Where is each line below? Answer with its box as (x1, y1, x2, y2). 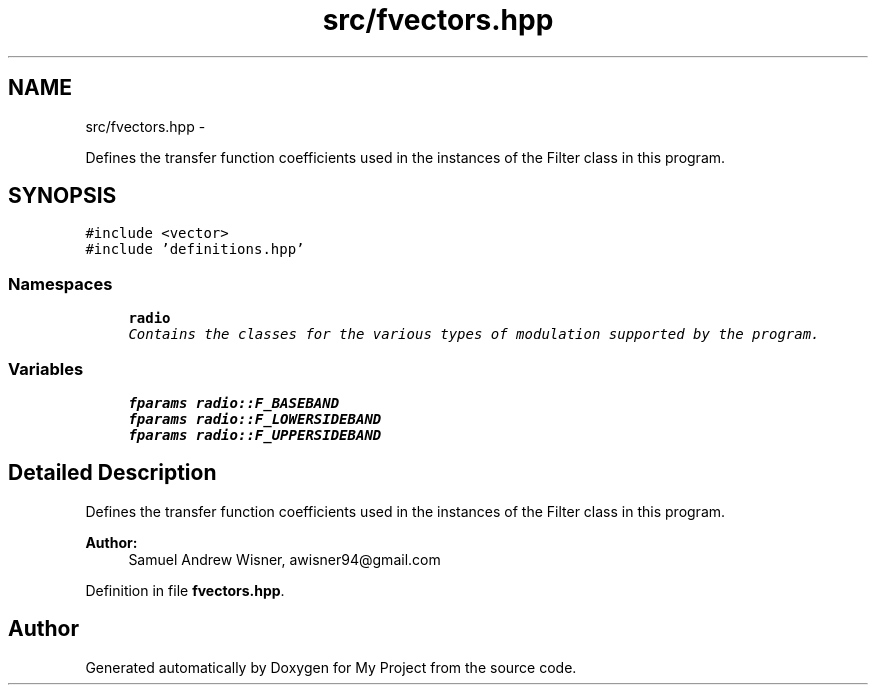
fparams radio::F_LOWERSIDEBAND (128, 410, 382, 427)
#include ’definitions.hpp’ (85, 241, 305, 258)
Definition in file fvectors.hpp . (85, 581, 285, 599)
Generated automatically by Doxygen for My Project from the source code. (85, 658, 577, 676)
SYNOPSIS (8, 183, 117, 209)
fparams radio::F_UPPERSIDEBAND (128, 426, 382, 443)
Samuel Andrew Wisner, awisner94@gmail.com (128, 550, 441, 568)
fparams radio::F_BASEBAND (128, 394, 340, 411)
